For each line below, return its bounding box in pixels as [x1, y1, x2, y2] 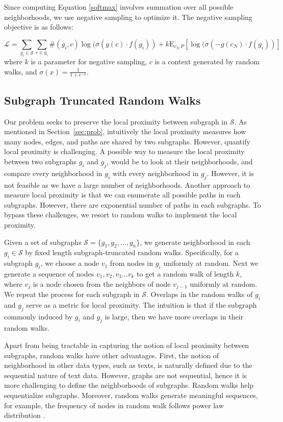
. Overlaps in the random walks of [146, 289, 253, 300]
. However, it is [207, 167, 254, 178]
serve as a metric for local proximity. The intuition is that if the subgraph [26, 299, 257, 310]
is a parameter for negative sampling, [31, 56, 147, 67]
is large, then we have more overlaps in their [105, 311, 244, 321]
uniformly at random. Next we [163, 258, 259, 268]
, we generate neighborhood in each [140, 236, 250, 247]
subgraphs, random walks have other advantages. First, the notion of [4, 350, 219, 360]
